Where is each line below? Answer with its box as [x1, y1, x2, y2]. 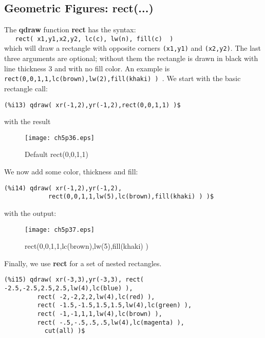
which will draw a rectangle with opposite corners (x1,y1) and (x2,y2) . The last [4, 43, 261, 53]
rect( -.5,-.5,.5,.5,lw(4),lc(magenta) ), [37, 319, 184, 326]
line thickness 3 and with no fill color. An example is [4, 63, 170, 73]
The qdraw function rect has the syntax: [4, 24, 136, 35]
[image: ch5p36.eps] [25, 134, 95, 142]
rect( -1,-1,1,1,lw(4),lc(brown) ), [37, 310, 162, 318]
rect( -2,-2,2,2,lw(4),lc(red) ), [37, 293, 155, 301]
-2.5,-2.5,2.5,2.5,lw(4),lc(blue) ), [4, 285, 133, 292]
